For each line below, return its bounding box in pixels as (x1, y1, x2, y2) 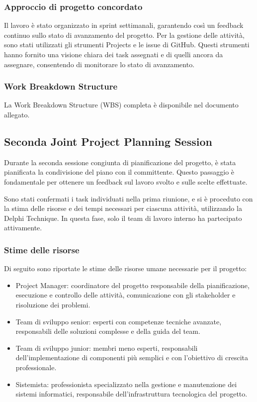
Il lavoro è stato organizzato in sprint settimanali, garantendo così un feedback (4, 20, 244, 30)
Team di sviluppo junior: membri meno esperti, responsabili (15, 342, 198, 353)
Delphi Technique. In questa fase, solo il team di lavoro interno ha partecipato (4, 212, 242, 223)
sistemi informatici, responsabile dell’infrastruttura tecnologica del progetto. (15, 389, 248, 399)
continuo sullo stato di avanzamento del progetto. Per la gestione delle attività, (4, 29, 245, 40)
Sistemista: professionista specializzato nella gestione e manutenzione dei (15, 379, 237, 389)
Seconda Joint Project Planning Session (4, 133, 212, 149)
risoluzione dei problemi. (15, 299, 90, 309)
